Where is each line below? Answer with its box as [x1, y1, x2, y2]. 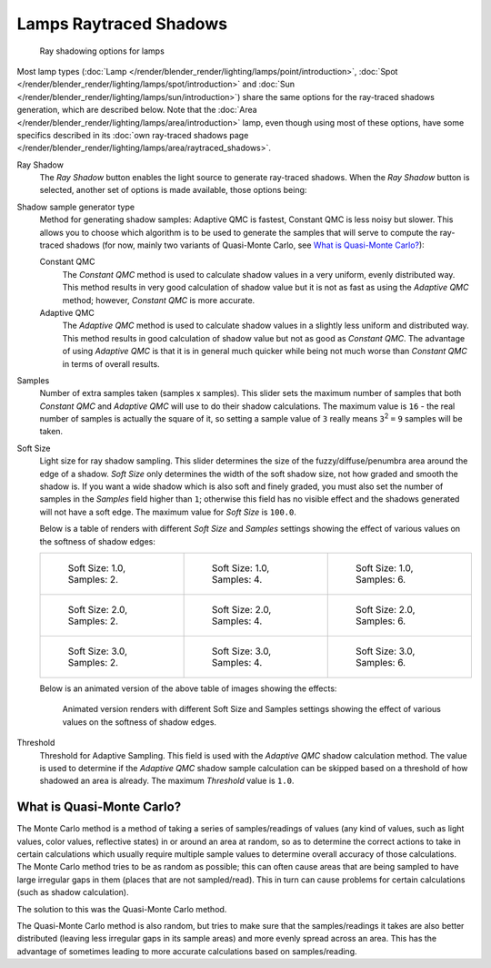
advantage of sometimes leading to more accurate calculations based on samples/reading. [16, 945, 358, 956]
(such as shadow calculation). [16, 887, 129, 898]
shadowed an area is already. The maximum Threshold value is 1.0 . [39, 775, 295, 787]
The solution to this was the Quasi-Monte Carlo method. [16, 903, 227, 914]
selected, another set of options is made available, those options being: [39, 185, 307, 196]
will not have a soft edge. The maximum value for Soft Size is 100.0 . [39, 506, 297, 517]
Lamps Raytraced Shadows [16, 14, 227, 34]
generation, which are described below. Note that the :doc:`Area [16, 105, 258, 116]
